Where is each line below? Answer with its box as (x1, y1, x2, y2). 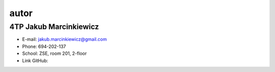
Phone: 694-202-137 (22, 43, 66, 49)
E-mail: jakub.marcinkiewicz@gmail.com (22, 36, 107, 42)
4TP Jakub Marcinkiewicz (9, 22, 99, 31)
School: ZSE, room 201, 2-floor (22, 50, 87, 56)
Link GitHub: (22, 57, 48, 63)
